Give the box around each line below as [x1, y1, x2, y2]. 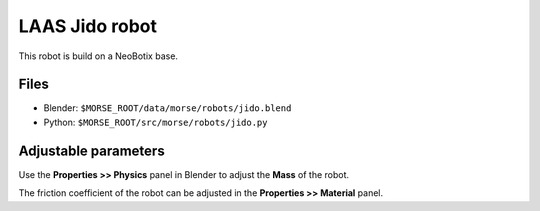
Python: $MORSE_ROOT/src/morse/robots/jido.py [43, 116, 268, 128]
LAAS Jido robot [18, 15, 157, 37]
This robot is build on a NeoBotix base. [18, 50, 179, 62]
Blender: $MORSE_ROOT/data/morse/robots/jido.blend [43, 102, 292, 114]
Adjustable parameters [18, 142, 165, 159]
